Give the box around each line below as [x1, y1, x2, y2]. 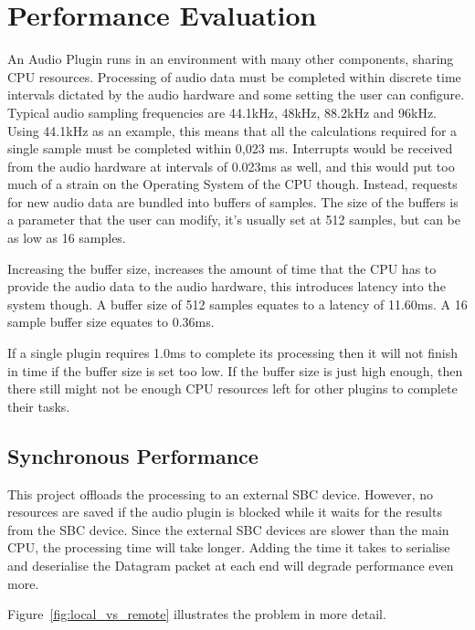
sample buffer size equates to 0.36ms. [7, 312, 215, 331]
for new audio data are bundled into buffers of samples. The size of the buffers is [7, 192, 459, 211]
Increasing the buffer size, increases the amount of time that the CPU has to [7, 258, 437, 278]
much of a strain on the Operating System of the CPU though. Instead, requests [7, 174, 458, 194]
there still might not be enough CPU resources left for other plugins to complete [7, 379, 458, 398]
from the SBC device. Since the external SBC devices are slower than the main [7, 520, 449, 539]
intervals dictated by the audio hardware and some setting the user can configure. [7, 85, 465, 104]
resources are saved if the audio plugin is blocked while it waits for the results [7, 502, 442, 521]
